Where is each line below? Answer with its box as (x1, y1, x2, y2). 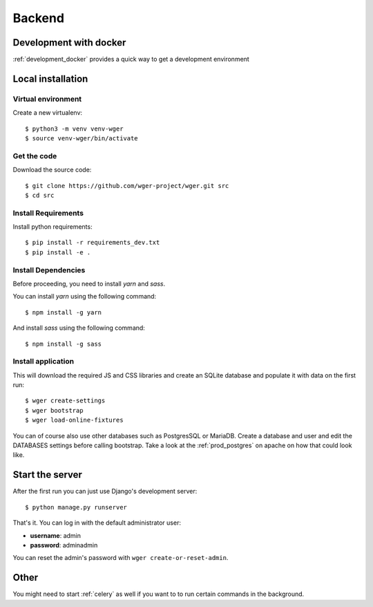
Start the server (12, 469, 83, 480)
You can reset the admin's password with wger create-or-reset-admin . (12, 554, 229, 562)
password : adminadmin (30, 541, 98, 549)
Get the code (12, 151, 57, 160)
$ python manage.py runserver (25, 503, 128, 511)
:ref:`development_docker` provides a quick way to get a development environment (12, 55, 250, 64)
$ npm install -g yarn (25, 308, 102, 316)
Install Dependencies (12, 265, 86, 274)
